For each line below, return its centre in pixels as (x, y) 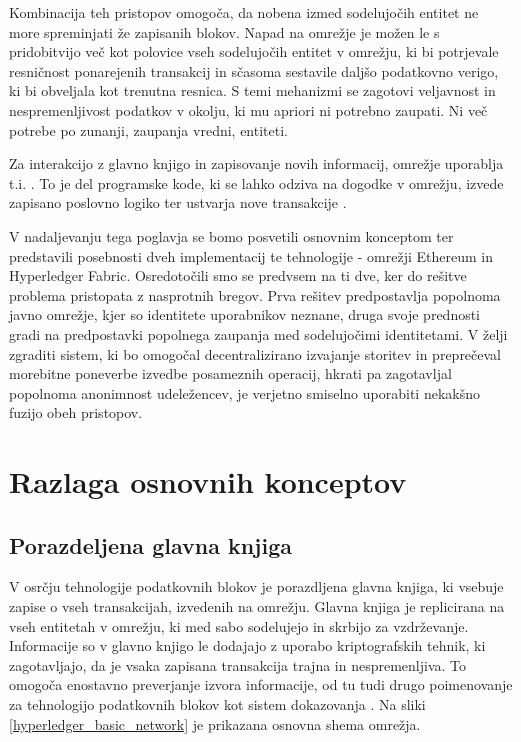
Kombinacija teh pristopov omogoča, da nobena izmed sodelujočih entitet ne (244, 12)
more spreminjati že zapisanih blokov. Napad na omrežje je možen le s (224, 31)
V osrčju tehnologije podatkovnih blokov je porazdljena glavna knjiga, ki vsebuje (256, 586)
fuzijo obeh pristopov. (76, 412)
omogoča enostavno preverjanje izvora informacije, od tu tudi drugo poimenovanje (261, 684)
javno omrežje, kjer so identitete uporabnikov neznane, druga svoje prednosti (245, 314)
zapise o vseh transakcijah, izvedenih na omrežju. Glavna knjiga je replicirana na (257, 606)
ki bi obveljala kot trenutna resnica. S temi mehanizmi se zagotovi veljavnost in (252, 90)
